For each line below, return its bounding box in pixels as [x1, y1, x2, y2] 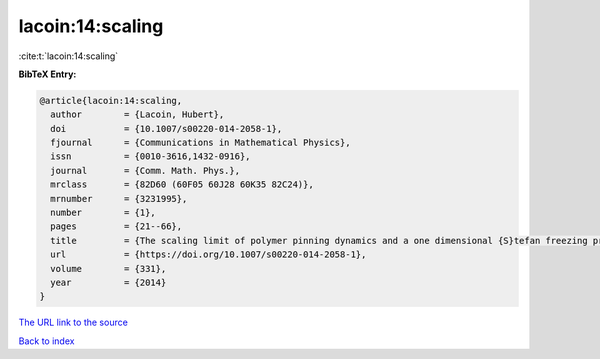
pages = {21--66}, [50, 221, 183, 232]
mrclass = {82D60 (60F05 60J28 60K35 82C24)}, [50, 179, 314, 190]
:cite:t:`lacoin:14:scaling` [18, 50, 119, 62]
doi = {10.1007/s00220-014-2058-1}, [50, 123, 283, 134]
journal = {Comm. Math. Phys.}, [50, 165, 240, 176]
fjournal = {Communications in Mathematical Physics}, [50, 137, 351, 149]
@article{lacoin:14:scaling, [39, 95, 183, 106]
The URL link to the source [18, 316, 129, 329]
